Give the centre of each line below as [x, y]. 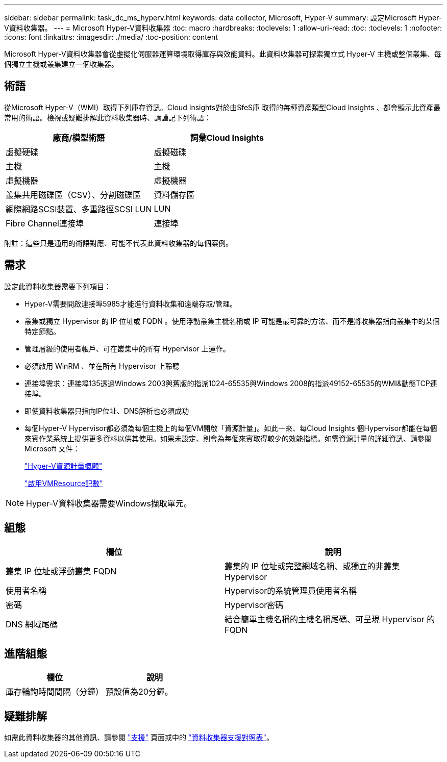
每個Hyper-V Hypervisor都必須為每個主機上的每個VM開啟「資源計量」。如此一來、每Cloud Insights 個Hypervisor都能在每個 [231, 428]
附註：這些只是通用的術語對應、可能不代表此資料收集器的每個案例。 [118, 243]
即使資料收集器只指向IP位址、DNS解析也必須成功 [107, 411]
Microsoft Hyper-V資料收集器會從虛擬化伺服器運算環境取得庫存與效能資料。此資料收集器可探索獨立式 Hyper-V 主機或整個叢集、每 [223, 54]
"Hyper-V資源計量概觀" [64, 466]
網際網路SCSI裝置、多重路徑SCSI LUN [79, 209]
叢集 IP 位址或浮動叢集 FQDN [61, 571]
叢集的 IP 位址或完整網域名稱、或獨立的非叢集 [312, 566]
